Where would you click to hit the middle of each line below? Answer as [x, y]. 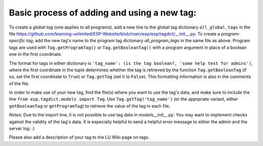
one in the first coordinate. [36, 54]
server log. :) [22, 129]
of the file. [19, 83]
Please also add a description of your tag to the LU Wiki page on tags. [79, 137]
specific [17, 41]
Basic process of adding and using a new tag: [103, 13]
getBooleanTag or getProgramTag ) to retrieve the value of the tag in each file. [90, 106]
